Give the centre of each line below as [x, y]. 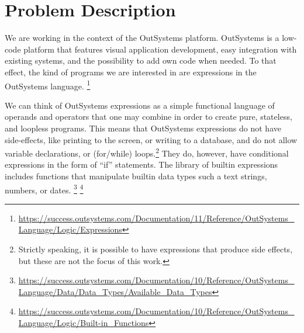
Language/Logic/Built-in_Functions [84, 322]
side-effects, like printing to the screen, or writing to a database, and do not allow [151, 139]
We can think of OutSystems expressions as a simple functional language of [140, 105]
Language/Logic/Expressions [70, 229]
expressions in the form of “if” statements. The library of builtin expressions [141, 164]
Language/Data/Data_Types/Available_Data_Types [115, 291]
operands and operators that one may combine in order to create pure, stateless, [148, 117]
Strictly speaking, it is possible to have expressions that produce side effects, [156, 249]
